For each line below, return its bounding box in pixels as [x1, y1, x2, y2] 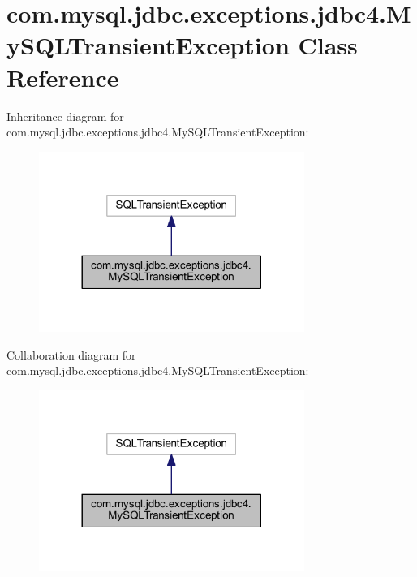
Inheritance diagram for [6, 107, 124, 124]
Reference [6, 60, 119, 93]
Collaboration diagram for [6, 346, 136, 363]
